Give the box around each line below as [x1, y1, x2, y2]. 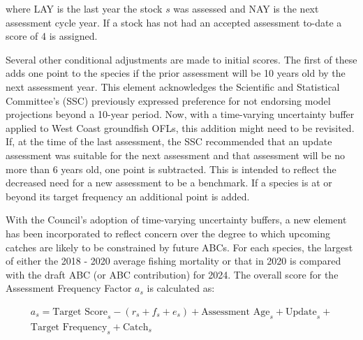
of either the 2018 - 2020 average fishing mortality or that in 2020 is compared [6, 253, 341, 268]
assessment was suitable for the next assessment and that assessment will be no [6, 147, 345, 162]
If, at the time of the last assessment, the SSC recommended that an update [6, 134, 332, 149]
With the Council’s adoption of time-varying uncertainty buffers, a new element [6, 212, 347, 227]
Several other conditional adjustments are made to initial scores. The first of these [6, 52, 357, 66]
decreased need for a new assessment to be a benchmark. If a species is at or [6, 175, 332, 190]
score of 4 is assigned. [6, 29, 98, 43]
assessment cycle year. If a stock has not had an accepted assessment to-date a [6, 15, 342, 29]
